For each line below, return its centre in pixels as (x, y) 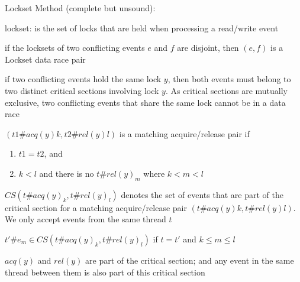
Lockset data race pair (45, 59)
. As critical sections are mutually (226, 90)
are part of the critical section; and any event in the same (190, 260)
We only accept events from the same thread (86, 219)
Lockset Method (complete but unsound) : (80, 8)
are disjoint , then (208, 48)
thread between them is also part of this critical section (105, 272)
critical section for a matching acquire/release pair (96, 207)
